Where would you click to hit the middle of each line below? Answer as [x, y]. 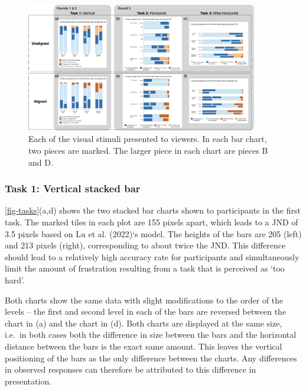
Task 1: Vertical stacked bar [73, 188]
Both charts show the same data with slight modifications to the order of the [144, 300]
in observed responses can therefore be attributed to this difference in [131, 369]
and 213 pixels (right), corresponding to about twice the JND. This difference [145, 245]
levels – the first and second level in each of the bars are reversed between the [146, 311]
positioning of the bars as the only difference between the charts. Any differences [151, 358]
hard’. [15, 279]
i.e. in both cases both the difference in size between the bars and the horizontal [151, 335]
